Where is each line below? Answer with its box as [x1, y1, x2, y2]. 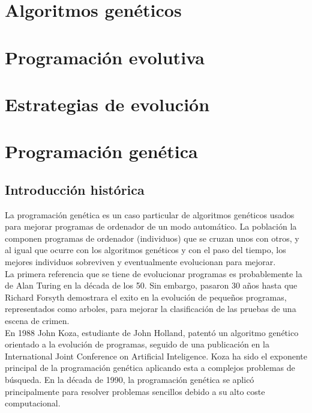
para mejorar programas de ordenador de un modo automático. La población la [5, 220, 297, 233]
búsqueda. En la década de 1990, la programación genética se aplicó [5, 373, 254, 386]
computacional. [5, 397, 61, 409]
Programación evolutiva [5, 44, 205, 69]
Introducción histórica [5, 180, 145, 198]
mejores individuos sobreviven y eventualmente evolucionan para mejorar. [5, 255, 276, 268]
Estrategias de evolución [5, 91, 210, 116]
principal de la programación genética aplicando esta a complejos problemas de [5, 361, 295, 374]
